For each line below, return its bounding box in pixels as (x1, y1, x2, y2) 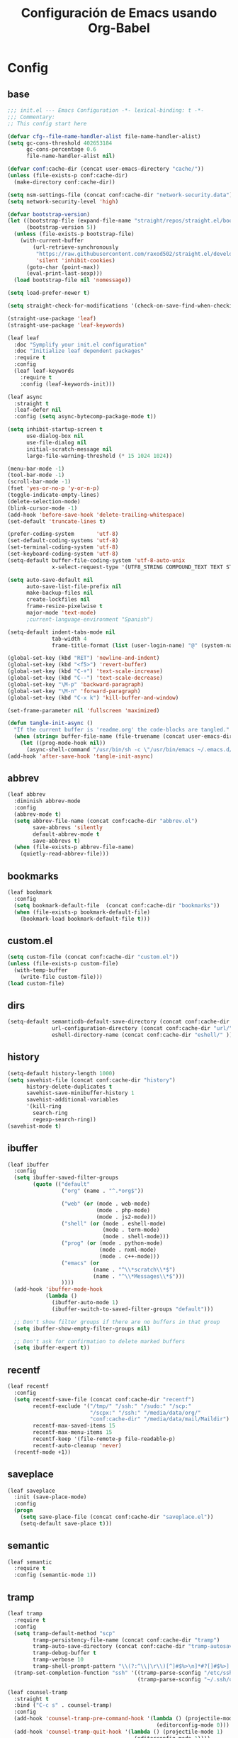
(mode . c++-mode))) (98, 1252, 160, 1260)
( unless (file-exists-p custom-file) (7, 960, 119, 968)
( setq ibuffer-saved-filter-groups (13, 1174, 119, 1182)
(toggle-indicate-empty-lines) (7, 491, 100, 498)
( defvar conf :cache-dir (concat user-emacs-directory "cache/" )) (7, 165, 204, 173)
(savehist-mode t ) (7, 1122, 62, 1130)
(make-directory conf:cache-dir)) (13, 179, 115, 186)
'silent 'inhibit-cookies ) (35, 257, 115, 264)
